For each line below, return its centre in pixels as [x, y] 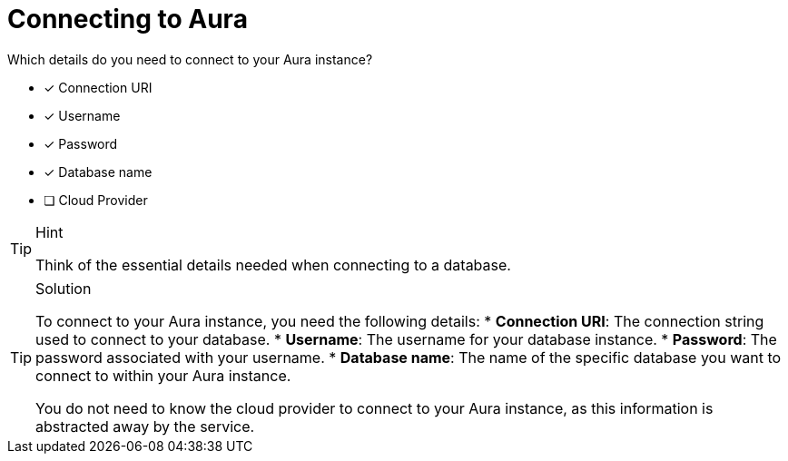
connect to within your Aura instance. [163, 375]
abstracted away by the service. [145, 426]
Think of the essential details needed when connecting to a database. [273, 265]
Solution [64, 288]
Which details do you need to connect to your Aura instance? [190, 59]
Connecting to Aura [128, 19]
